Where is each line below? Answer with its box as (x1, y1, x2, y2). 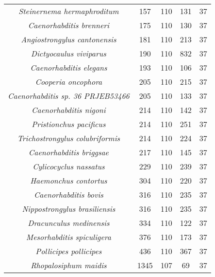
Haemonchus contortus (30, 175, 107, 186)
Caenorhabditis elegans (30, 62, 107, 73)
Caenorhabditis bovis (33, 189, 103, 200)
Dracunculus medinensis (28, 217, 110, 228)
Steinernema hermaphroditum (18, 5, 119, 17)
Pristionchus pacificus (32, 118, 106, 129)
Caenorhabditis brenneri (28, 19, 109, 31)
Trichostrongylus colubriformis (17, 132, 120, 144)
